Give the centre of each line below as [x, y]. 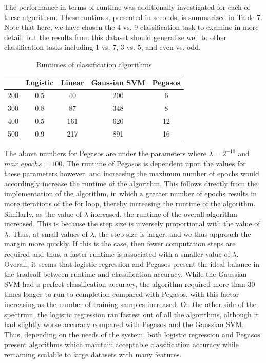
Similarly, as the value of [43, 213]
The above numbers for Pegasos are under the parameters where [105, 153]
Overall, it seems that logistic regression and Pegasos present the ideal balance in [132, 264]
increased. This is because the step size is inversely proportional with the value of [132, 224]
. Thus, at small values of [48, 233]
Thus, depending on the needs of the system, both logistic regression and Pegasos [132, 334]
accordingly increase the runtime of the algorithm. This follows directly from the [131, 183]
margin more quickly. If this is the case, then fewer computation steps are [120, 244]
